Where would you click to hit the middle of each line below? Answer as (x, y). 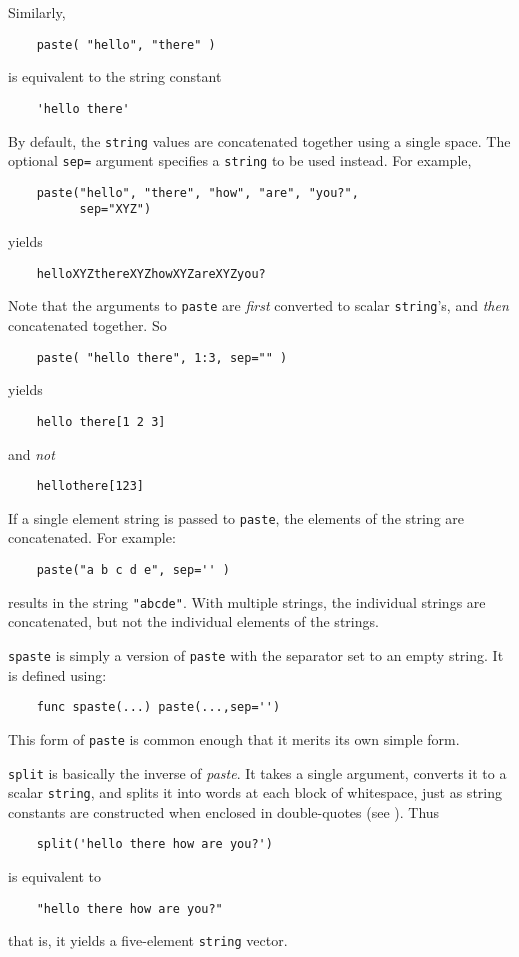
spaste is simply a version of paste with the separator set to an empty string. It (256, 654)
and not (31, 453)
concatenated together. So (87, 325)
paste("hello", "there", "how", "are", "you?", (197, 192)
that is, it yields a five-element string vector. (148, 940)
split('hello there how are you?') (154, 844)
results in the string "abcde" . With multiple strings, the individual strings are (247, 601)
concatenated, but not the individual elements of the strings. (193, 621)
